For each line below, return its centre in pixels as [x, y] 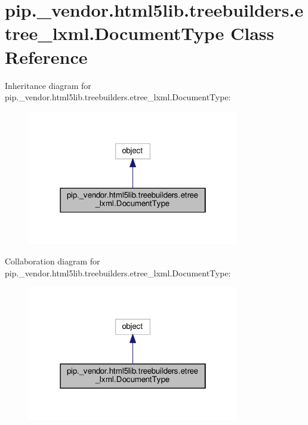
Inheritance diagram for [48, 85]
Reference [46, 56]
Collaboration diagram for [53, 261]
